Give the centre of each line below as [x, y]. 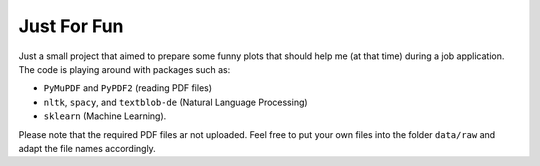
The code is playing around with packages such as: [124, 69]
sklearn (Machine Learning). [105, 116]
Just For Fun [71, 26]
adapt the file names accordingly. [87, 148]
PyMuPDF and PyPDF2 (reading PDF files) [128, 88]
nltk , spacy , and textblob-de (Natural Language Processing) [176, 102]
